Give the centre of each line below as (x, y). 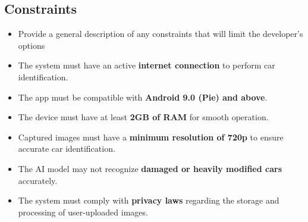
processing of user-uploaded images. (83, 212)
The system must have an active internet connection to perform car (147, 65)
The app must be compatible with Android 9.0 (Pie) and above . (143, 97)
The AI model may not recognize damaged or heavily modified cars (150, 168)
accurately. (38, 180)
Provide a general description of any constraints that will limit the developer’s (161, 34)
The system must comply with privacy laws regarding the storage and (149, 200)
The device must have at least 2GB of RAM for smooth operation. (143, 117)
